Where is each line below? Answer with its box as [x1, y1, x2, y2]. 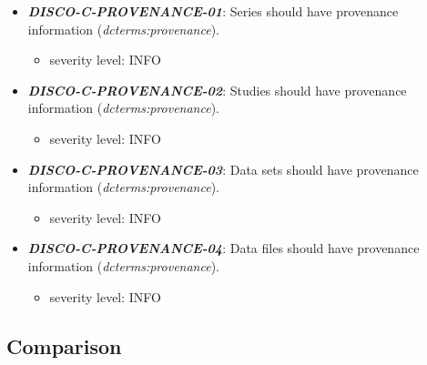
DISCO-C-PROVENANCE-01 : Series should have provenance [27, 2, 399, 20]
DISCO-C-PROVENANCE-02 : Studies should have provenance [27, 80, 407, 99]
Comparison [6, 331, 122, 360]
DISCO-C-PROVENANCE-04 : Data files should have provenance [27, 238, 420, 258]
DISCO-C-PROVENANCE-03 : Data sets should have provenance [27, 159, 419, 178]
